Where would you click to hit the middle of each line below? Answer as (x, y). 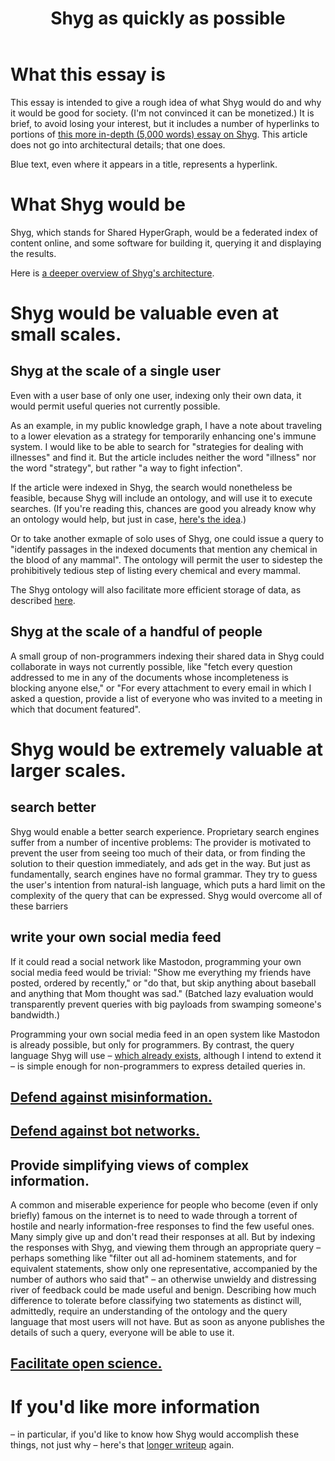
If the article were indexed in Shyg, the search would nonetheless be (151, 487)
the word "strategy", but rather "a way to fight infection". (126, 468)
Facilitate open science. (86, 1363)
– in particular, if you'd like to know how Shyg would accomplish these (155, 1434)
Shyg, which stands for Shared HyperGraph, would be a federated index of (164, 232)
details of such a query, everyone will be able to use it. (122, 1333)
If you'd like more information (135, 1406)
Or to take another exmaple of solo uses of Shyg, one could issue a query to (167, 538)
